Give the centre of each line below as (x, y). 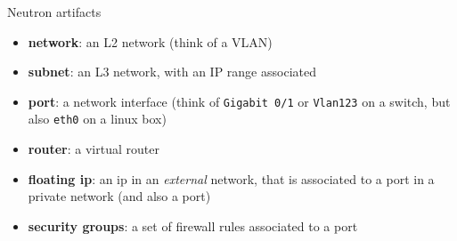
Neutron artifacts (54, 12)
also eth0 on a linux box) (97, 119)
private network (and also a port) (119, 196)
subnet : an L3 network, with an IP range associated (172, 72)
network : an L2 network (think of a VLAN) (150, 41)
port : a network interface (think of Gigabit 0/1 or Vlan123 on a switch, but (239, 101)
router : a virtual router (94, 149)
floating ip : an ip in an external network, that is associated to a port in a (231, 178)
